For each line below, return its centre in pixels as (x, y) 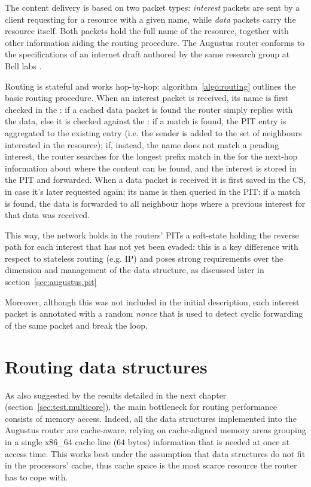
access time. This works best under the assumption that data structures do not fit (155, 453)
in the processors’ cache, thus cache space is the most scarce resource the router (151, 465)
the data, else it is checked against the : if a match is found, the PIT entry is (146, 121)
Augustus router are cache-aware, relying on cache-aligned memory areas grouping (155, 430)
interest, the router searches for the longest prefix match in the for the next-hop (151, 156)
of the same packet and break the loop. (76, 325)
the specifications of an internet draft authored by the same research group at (147, 54)
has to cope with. (36, 477)
